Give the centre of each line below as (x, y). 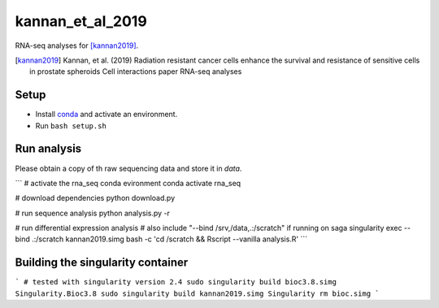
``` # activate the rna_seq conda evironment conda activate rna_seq (128, 183)
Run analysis (48, 149)
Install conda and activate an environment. (106, 115)
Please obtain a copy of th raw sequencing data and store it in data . (128, 168)
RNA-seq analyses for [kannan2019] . (77, 46)
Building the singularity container (102, 263)
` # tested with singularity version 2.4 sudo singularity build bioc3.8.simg (176, 282)
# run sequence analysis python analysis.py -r (93, 213)
